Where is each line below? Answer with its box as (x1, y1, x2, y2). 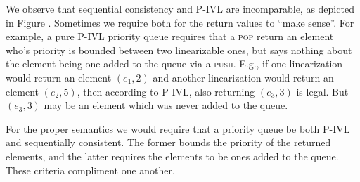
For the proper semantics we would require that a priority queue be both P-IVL (6, 121, 350, 136)
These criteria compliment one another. (6, 162, 175, 177)
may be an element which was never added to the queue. (44, 98, 288, 112)
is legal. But (296, 84, 349, 98)
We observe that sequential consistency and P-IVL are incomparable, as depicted (6, 1, 354, 15)
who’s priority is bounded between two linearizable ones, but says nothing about (6, 42, 352, 57)
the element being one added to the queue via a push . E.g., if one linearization (6, 56, 343, 71)
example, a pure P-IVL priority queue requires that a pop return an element (6, 29, 334, 44)
